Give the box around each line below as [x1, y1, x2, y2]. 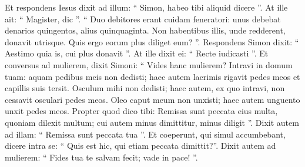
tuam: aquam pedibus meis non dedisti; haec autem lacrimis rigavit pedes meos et [5, 70, 300, 82]
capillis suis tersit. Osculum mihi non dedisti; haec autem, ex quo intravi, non [5, 82, 285, 94]
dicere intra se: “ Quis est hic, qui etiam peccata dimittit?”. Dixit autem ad [5, 139, 276, 152]
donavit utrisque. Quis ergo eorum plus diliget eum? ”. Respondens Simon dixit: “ [5, 35, 299, 48]
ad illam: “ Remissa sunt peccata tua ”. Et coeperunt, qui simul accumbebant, [5, 128, 286, 140]
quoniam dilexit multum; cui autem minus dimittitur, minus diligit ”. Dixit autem [5, 116, 299, 128]
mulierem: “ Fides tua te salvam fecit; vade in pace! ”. [5, 151, 198, 163]
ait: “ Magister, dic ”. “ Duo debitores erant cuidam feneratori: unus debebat [5, 12, 281, 25]
